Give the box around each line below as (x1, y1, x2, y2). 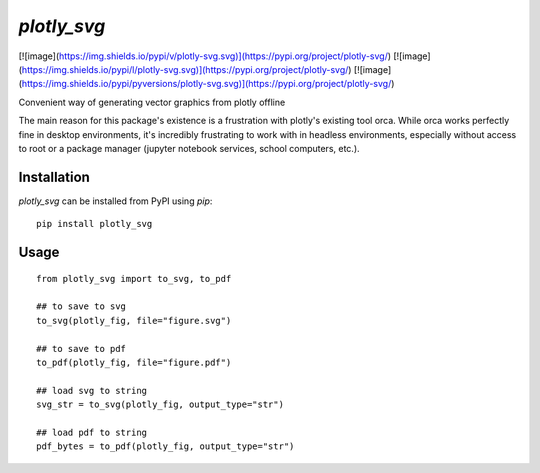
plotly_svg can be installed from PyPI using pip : (18, 195, 213, 207)
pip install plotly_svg (36, 218, 153, 230)
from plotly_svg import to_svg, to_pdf (36, 273, 232, 284)
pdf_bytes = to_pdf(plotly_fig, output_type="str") (36, 441, 295, 452)
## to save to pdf (36, 343, 127, 354)
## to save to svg (36, 301, 127, 312)
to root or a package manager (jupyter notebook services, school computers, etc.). (18, 142, 360, 154)
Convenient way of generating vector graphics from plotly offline (18, 96, 286, 108)
